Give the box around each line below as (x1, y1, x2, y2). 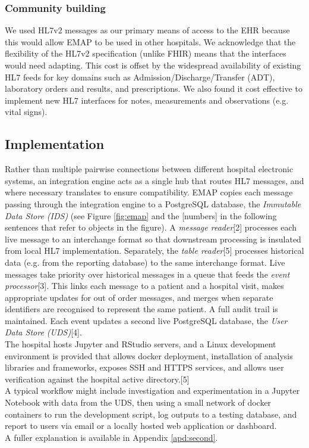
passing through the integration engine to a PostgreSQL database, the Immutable (5, 197, 301, 210)
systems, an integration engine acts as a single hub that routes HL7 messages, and (5, 174, 304, 186)
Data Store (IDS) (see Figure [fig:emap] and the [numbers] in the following (5, 209, 277, 222)
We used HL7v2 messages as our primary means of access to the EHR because (5, 24, 290, 36)
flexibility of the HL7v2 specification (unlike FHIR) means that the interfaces (5, 47, 286, 60)
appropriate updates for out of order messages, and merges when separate (5, 291, 273, 303)
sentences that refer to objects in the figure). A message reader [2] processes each (5, 221, 297, 234)
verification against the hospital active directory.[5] (5, 372, 190, 385)
